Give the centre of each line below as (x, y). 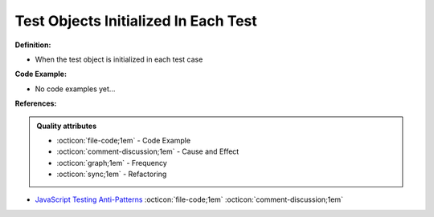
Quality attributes (66, 126)
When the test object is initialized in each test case (119, 59)
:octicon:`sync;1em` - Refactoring (112, 174)
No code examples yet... (75, 89)
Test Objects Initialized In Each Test (136, 21)
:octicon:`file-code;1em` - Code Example (124, 140)
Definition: (33, 45)
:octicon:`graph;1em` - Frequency (112, 163)
